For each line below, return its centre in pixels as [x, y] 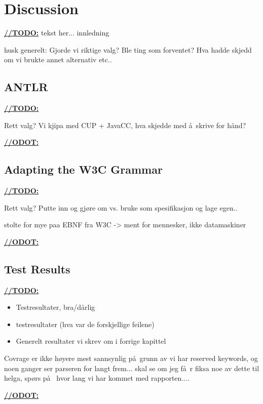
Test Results [37, 269]
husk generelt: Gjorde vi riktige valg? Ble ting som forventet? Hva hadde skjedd [128, 49]
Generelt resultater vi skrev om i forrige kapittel [91, 341]
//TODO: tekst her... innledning [57, 33]
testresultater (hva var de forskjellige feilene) [85, 324]
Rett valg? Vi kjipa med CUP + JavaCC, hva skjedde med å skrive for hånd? [125, 125]
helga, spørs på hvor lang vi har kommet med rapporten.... [97, 378]
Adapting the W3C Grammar [83, 169]
